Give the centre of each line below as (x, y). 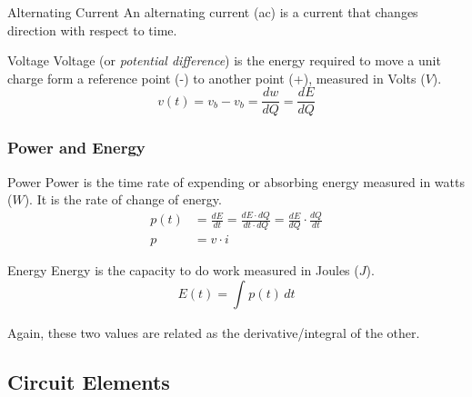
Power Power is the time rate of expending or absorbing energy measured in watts (236, 181)
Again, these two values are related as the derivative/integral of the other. (214, 333)
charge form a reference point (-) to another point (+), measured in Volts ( (216, 78)
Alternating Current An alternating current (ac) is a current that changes (213, 12)
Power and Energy (76, 148)
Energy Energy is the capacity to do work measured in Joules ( (183, 270)
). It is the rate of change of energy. (123, 199)
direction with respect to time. (92, 30)
